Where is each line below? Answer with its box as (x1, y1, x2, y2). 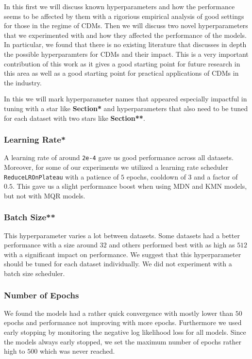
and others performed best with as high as (109, 240, 235, 250)
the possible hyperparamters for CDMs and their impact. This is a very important (4, 49, 249, 59)
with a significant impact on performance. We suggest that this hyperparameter (4, 249, 241, 259)
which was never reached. (39, 346, 115, 356)
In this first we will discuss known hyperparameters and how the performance (4, 1, 235, 11)
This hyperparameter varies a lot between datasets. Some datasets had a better (4, 230, 240, 240)
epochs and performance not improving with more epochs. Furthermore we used (4, 317, 242, 327)
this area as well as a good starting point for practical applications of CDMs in (4, 68, 239, 78)
